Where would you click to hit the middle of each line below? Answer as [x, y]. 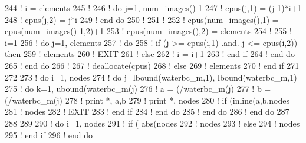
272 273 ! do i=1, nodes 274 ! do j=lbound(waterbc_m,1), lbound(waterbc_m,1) [151, 77]
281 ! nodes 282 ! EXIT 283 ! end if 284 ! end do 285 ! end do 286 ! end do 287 [147, 112]
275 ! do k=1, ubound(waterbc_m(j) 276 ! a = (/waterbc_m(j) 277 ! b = [138, 89]
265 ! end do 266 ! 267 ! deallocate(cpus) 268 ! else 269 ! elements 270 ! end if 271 [152, 65]
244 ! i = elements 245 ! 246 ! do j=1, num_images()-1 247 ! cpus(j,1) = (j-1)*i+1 [153, 8]
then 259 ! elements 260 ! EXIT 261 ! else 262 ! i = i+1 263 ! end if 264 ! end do [150, 54]
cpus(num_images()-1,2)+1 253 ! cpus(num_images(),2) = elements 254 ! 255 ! [148, 31]
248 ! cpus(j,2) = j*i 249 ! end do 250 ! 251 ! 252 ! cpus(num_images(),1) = [142, 19]
